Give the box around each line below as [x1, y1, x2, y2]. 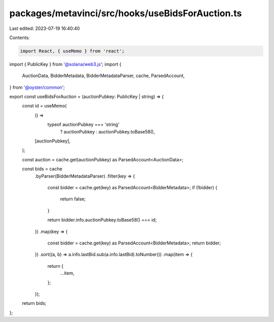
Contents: [9, 34, 30, 41]
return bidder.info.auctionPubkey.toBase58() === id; [47, 217, 157, 223]
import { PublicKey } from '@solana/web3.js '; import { [9, 61, 122, 67]
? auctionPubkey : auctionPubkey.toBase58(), [60, 128, 155, 134]
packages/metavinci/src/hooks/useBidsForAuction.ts [9, 8, 242, 19]
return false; [60, 196, 86, 202]
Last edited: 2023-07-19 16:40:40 [9, 25, 80, 31]
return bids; [22, 300, 47, 306]
